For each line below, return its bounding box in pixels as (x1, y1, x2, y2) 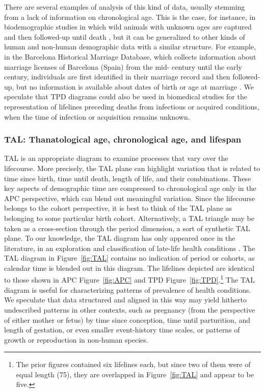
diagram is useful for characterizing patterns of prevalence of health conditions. (4, 284, 251, 295)
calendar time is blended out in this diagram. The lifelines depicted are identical (4, 262, 255, 273)
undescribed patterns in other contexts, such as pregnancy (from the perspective (4, 304, 255, 315)
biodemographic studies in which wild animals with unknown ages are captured (4, 21, 252, 32)
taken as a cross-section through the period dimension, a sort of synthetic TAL (4, 222, 250, 233)
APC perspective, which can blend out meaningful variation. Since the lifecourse (4, 192, 255, 203)
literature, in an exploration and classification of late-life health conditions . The (4, 242, 255, 253)
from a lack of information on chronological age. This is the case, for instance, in (4, 11, 256, 22)
